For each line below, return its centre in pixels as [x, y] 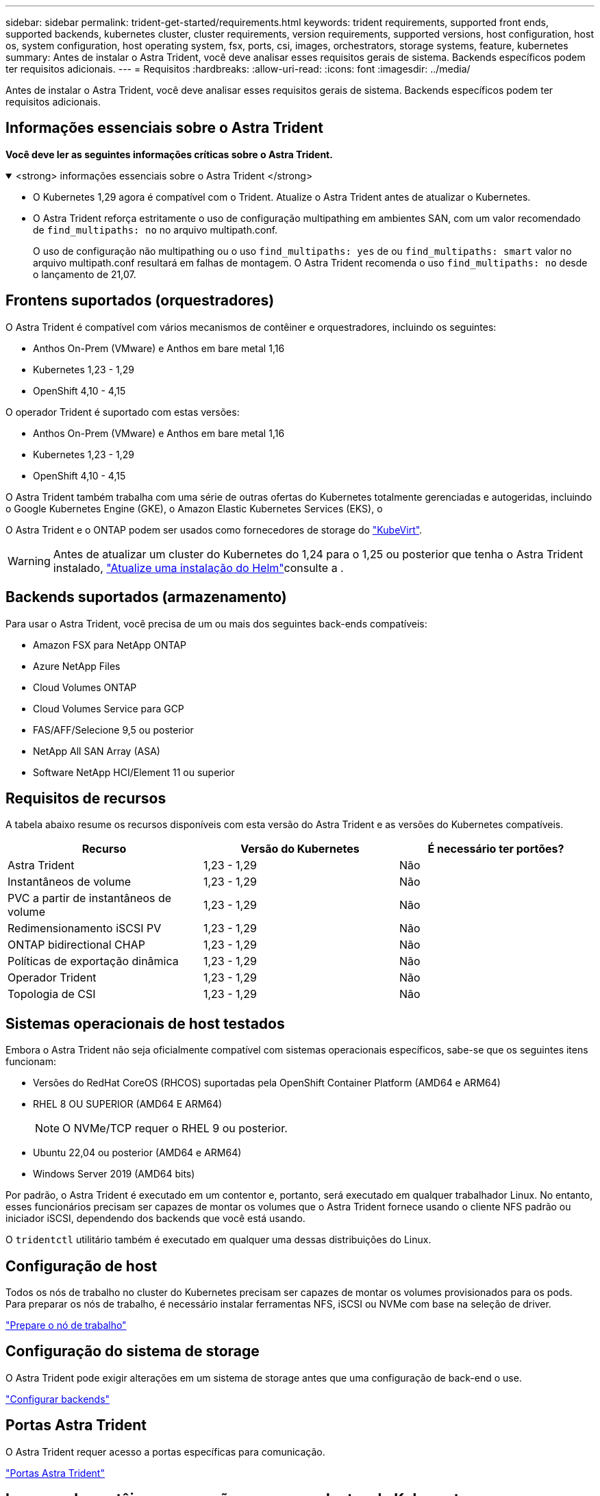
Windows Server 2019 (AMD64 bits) [114, 1174]
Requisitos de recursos [86, 798]
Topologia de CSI [52, 994]
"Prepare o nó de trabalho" [66, 1325]
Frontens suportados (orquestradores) [140, 301]
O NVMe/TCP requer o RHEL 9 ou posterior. [175, 1129]
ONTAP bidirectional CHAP [76, 945]
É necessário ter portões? [496, 849]
